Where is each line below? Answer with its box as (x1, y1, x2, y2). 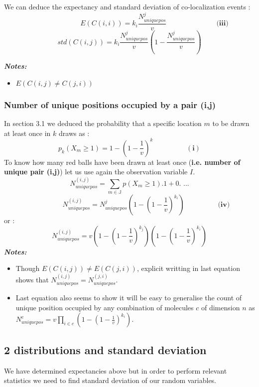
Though (15, 263, 40, 273)
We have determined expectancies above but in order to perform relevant (4, 365, 227, 376)
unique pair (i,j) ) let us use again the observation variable (4, 166, 188, 177)
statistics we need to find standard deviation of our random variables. (4, 375, 217, 386)
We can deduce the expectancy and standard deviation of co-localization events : (4, 1, 251, 11)
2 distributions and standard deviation (4, 342, 207, 357)
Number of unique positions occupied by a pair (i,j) (4, 98, 216, 111)
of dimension (201, 302, 240, 312)
